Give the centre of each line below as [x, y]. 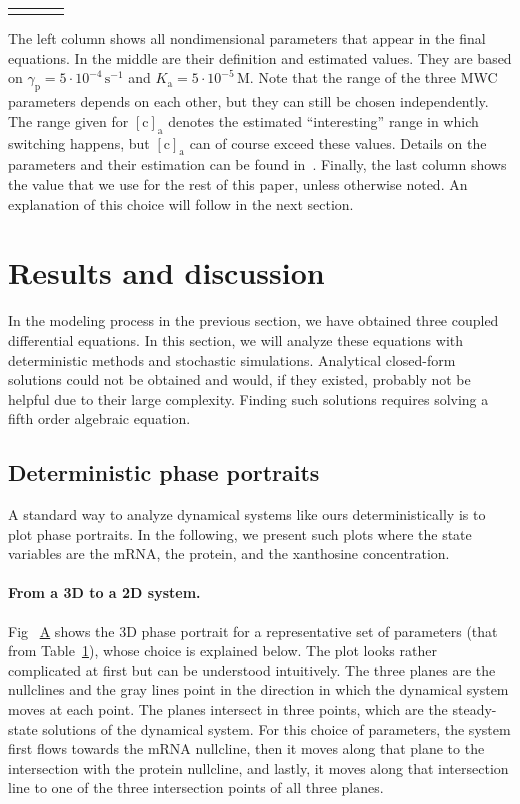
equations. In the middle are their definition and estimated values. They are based [260, 57]
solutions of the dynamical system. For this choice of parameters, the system [276, 728]
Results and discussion [166, 272]
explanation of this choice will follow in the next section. [181, 203]
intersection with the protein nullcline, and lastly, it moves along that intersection [258, 767]
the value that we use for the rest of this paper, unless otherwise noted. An [238, 184]
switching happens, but [79, 142]
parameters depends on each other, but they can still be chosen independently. [248, 101]
